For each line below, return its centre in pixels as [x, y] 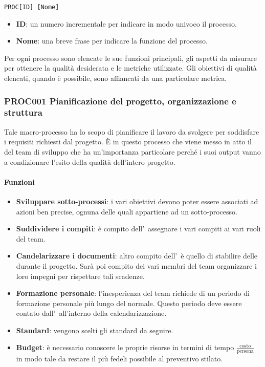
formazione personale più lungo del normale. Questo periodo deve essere [129, 303]
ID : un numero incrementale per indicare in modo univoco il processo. [126, 23]
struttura [23, 112]
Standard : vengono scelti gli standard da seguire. [95, 330]
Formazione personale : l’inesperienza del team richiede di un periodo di [133, 293]
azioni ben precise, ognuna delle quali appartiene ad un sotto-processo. [127, 211]
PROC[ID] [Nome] [32, 7]
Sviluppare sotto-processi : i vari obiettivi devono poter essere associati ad [137, 201]
